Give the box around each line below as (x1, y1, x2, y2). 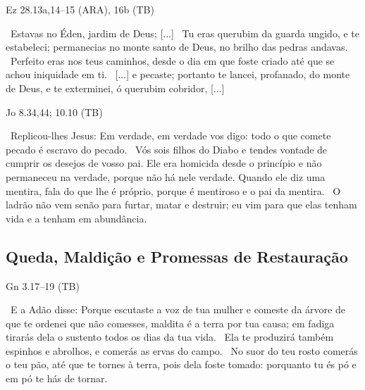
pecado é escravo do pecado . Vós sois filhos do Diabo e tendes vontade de (6, 141, 328, 156)
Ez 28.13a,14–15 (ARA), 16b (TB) (6, 2, 154, 16)
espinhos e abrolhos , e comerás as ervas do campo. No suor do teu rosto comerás (6, 343, 358, 358)
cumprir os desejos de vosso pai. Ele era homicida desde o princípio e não (6, 156, 322, 170)
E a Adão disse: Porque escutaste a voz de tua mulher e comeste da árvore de (10, 302, 345, 317)
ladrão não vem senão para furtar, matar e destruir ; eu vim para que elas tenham (6, 197, 357, 212)
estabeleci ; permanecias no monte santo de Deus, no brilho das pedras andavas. (6, 39, 348, 54)
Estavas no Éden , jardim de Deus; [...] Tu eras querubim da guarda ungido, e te (11, 25, 359, 40)
